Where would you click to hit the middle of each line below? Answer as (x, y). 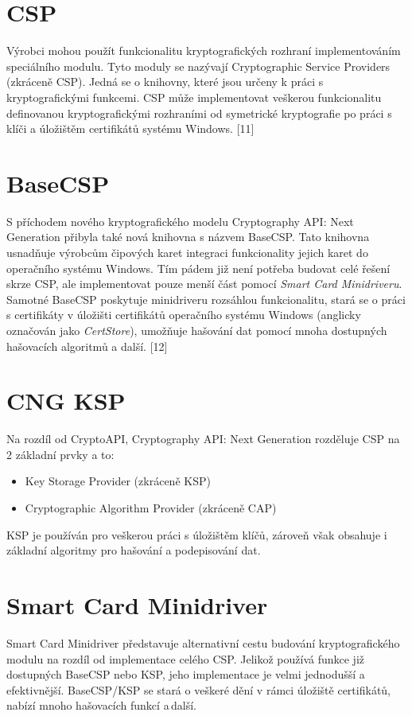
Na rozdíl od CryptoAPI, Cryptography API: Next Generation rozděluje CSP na (203, 439)
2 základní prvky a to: (60, 454)
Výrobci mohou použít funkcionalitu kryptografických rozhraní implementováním (204, 51)
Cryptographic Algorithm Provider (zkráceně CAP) (151, 508)
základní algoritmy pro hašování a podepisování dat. (134, 550)
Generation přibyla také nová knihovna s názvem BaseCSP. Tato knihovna (188, 237)
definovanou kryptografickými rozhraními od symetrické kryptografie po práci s (199, 113)
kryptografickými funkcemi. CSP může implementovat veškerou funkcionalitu (194, 97)
